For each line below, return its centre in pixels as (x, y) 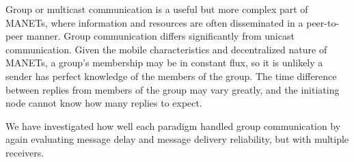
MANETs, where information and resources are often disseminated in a (154, 22)
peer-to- (323, 22)
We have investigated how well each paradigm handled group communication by (173, 125)
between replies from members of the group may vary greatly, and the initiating (173, 89)
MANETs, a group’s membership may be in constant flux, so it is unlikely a (164, 63)
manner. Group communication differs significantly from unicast (160, 36)
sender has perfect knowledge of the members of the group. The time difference (171, 76)
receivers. (25, 152)
